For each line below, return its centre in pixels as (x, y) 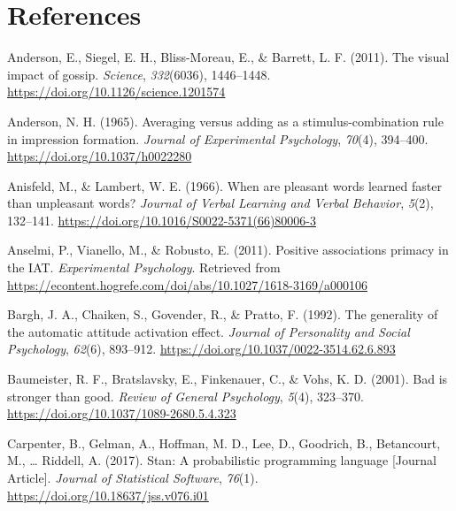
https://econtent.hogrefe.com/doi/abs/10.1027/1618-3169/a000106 (187, 284)
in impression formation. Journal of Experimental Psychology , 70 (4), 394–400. (218, 138)
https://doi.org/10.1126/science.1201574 (116, 92)
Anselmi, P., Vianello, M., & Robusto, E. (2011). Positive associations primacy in (228, 250)
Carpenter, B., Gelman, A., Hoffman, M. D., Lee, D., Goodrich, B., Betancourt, (224, 442)
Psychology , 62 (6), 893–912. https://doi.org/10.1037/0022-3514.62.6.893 (201, 349)
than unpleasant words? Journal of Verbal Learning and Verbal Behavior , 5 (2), (220, 203)
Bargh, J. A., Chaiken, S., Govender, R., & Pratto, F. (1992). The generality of (223, 314)
